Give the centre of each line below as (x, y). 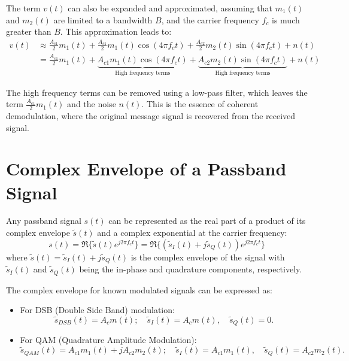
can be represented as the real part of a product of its (207, 221)
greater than (29, 31)
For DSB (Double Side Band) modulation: (97, 310)
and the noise (92, 104)
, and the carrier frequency (210, 19)
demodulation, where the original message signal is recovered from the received (151, 115)
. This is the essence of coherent (200, 104)
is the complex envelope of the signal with (208, 257)
